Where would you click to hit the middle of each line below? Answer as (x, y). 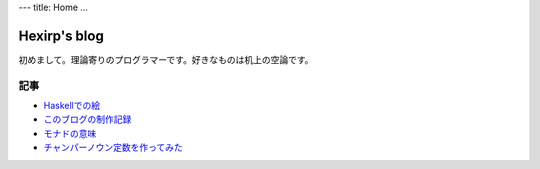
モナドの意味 (70, 133)
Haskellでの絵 (71, 106)
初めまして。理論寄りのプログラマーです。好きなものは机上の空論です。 (166, 59)
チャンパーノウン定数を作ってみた (113, 147)
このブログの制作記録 (87, 119)
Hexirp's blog (61, 35)
